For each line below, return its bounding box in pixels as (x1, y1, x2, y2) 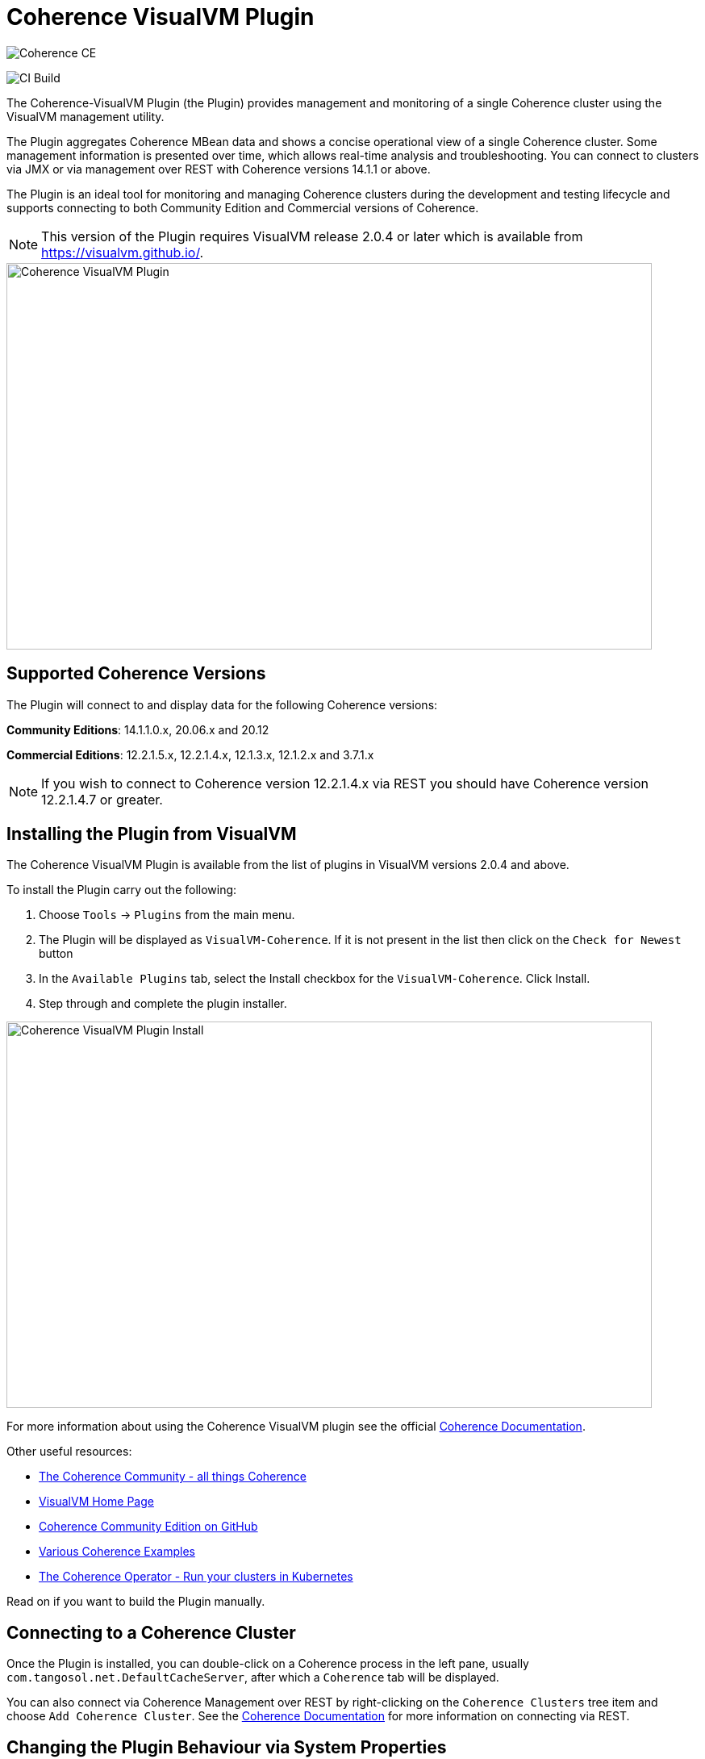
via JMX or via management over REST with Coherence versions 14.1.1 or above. (6, 161, 431, 176)
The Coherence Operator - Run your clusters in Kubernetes (39, 1569, 353, 1584)
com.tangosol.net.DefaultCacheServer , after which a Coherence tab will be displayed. (6, 1670, 499, 1685)
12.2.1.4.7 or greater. (41, 791, 163, 808)
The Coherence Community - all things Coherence (39, 1469, 307, 1484)
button (39, 946, 73, 961)
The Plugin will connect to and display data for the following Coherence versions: (6, 697, 438, 712)
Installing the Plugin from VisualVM (6, 824, 297, 845)
